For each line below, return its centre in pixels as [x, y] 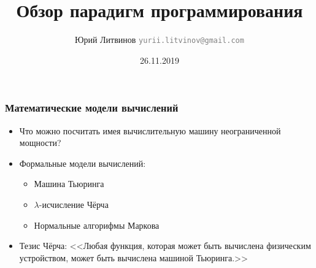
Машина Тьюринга [69, 184]
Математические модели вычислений [92, 108]
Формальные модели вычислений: [83, 163]
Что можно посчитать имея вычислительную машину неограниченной [150, 130]
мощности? [40, 143]
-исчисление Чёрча [74, 205]
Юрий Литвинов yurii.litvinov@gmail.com [160, 40]
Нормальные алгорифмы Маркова [97, 225]
